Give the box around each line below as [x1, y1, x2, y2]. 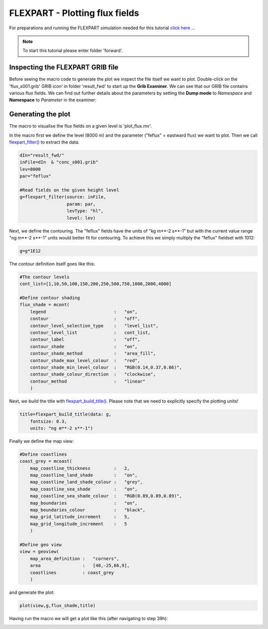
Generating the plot [9, 110, 70, 119]
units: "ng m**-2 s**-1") [30, 425, 93, 431]
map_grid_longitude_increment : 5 [30, 521, 128, 527]
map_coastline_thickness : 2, [30, 465, 130, 471]
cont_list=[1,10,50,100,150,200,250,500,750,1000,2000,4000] [19, 281, 172, 287]
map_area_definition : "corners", [30, 555, 119, 561]
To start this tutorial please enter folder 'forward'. [22, 48, 123, 54]
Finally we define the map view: [9, 438, 74, 444]
